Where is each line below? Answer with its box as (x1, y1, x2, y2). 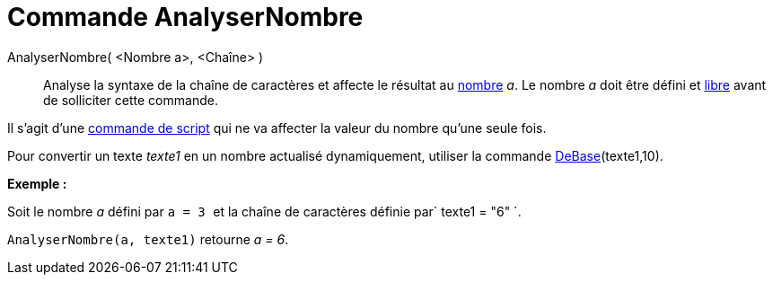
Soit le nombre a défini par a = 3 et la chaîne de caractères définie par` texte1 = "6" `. (7, 203, 522, 219)
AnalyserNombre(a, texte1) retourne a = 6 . (7, 231, 289, 247)
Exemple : (7, 175, 67, 191)
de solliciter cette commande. (43, 92, 218, 108)
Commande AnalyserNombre (7, 2, 364, 32)
